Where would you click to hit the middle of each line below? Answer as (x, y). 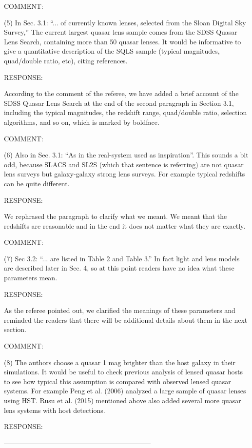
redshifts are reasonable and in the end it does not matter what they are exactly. (125, 225)
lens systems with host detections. (55, 410)
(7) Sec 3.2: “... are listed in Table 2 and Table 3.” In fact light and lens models (122, 258)
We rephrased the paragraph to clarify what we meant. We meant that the (116, 216)
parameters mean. (31, 278)
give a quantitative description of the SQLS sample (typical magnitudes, (112, 51)
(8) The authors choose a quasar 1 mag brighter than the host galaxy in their (120, 362)
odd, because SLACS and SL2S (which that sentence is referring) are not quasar (124, 164)
